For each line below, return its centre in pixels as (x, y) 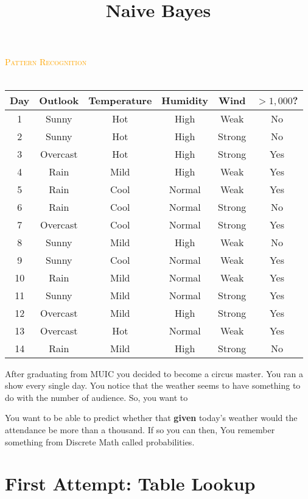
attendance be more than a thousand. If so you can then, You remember (140, 429)
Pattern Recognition (46, 62)
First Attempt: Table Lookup (130, 483)
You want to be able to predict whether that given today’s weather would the (151, 418)
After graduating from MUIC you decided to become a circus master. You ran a (154, 373)
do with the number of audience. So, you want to (96, 397)
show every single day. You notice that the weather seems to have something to (153, 385)
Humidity (185, 100)
